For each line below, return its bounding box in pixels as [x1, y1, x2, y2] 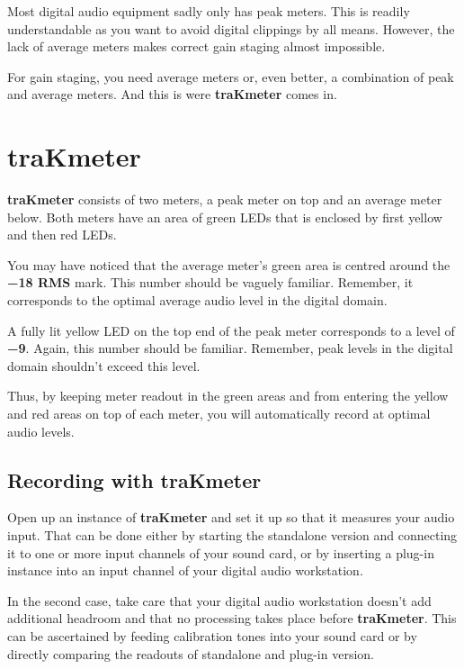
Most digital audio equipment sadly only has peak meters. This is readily [7, 2, 410, 20]
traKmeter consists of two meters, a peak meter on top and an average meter [7, 190, 442, 209]
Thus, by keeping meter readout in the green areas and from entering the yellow [7, 386, 449, 405]
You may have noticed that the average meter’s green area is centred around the [7, 255, 451, 274]
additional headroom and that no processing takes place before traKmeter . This [7, 609, 457, 628]
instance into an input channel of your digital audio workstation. [7, 561, 363, 580]
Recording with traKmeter [7, 466, 262, 493]
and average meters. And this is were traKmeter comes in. [7, 85, 337, 104]
